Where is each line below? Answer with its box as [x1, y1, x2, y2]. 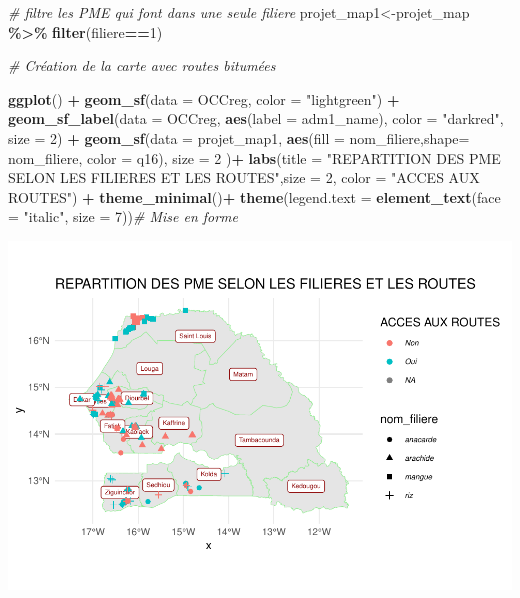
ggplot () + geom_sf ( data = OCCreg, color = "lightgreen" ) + [8, 88, 400, 109]
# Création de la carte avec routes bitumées [8, 55, 276, 76]
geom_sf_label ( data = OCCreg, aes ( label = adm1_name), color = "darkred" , [8, 108, 504, 129]
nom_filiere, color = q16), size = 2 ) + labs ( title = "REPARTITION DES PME [8, 147, 501, 168]
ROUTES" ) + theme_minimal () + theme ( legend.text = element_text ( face [8, 186, 501, 207]
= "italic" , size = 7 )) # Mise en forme [8, 206, 239, 227]
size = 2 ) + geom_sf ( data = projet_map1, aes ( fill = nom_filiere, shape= [8, 127, 470, 148]
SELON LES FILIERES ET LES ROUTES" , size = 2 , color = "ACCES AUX [8, 167, 480, 188]
